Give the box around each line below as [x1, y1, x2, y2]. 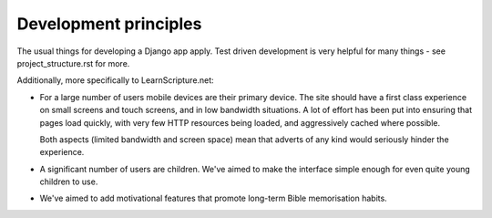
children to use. [39, 176, 98, 187]
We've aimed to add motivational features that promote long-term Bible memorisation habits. [39, 192, 387, 204]
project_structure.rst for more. [16, 57, 130, 68]
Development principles [16, 14, 202, 34]
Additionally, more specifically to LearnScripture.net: [16, 75, 214, 86]
